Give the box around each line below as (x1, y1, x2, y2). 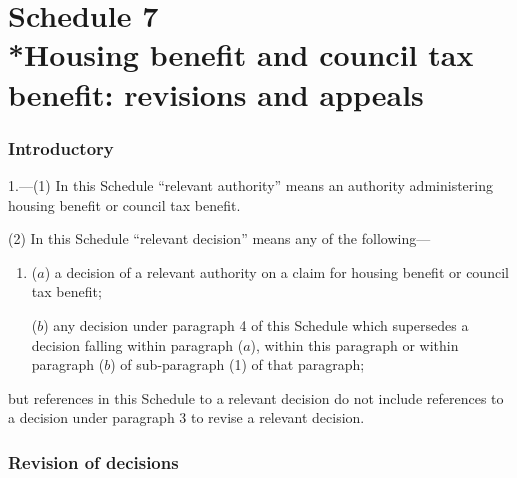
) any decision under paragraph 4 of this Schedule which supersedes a (43, 314, 469, 335)
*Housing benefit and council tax (8, 34, 474, 75)
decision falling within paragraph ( (31, 334, 244, 355)
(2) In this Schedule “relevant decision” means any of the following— (8, 228, 431, 249)
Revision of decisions (8, 449, 179, 474)
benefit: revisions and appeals (8, 73, 424, 114)
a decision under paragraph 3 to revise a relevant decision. (8, 407, 365, 428)
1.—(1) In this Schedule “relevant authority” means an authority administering (8, 174, 493, 195)
